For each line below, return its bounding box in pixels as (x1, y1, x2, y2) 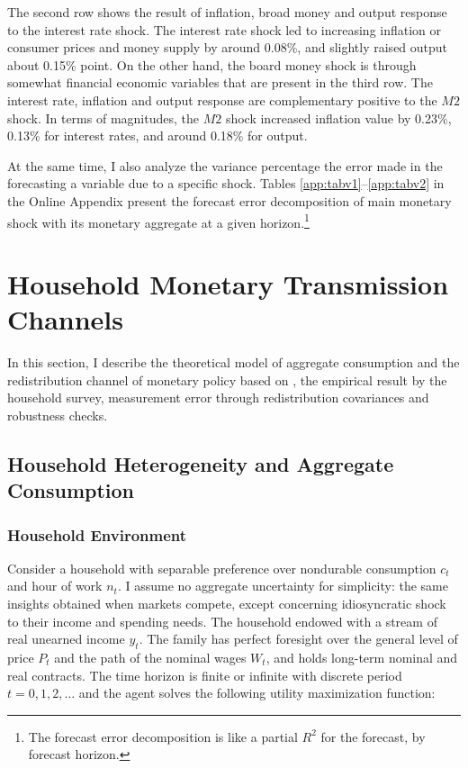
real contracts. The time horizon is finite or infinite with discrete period (7, 665, 402, 684)
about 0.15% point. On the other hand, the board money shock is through (7, 55, 417, 74)
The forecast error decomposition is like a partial (28, 727, 298, 745)
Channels (7, 301, 123, 338)
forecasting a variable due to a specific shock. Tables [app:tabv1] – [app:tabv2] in (7, 174, 445, 193)
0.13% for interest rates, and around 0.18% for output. (7, 126, 308, 145)
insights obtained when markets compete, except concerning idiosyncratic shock (7, 594, 446, 613)
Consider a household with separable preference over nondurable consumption (7, 558, 436, 577)
